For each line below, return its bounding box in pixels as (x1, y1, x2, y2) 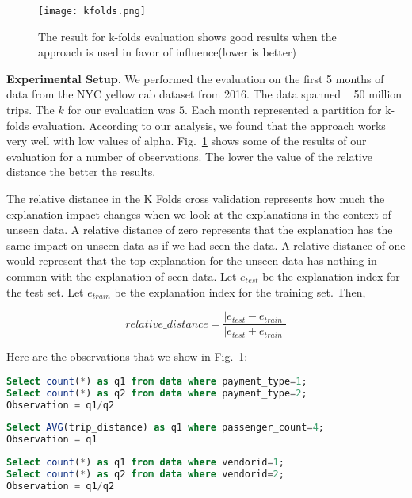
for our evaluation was (67, 102, 176, 118)
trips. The (6, 102, 55, 118)
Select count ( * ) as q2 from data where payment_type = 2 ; (6, 387, 307, 399)
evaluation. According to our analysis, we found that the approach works (32, 117, 386, 133)
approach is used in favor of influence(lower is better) (38, 44, 296, 60)
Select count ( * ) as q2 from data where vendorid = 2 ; (6, 469, 284, 481)
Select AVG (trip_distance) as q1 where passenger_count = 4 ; (6, 422, 324, 434)
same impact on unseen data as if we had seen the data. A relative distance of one (6, 236, 406, 253)
